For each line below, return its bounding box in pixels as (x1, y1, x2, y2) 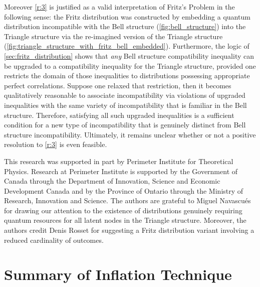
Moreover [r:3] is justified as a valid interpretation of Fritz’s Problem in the (4, 2, 235, 12)
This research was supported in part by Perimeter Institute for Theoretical (4, 156, 233, 166)
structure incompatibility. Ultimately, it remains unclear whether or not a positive (4, 129, 256, 139)
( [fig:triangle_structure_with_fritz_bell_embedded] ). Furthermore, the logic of (4, 41, 249, 51)
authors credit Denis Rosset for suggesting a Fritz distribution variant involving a (4, 225, 254, 235)
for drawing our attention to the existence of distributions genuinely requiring (4, 205, 242, 215)
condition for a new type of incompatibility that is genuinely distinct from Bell (4, 119, 246, 130)
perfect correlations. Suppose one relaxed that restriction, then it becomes (4, 80, 231, 90)
